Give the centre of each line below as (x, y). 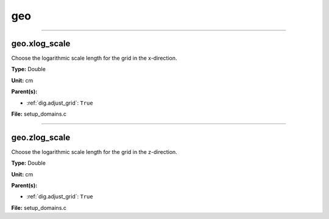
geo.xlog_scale (41, 43)
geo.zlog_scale (41, 137)
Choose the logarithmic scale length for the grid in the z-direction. (94, 151)
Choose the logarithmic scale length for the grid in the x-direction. (94, 58)
